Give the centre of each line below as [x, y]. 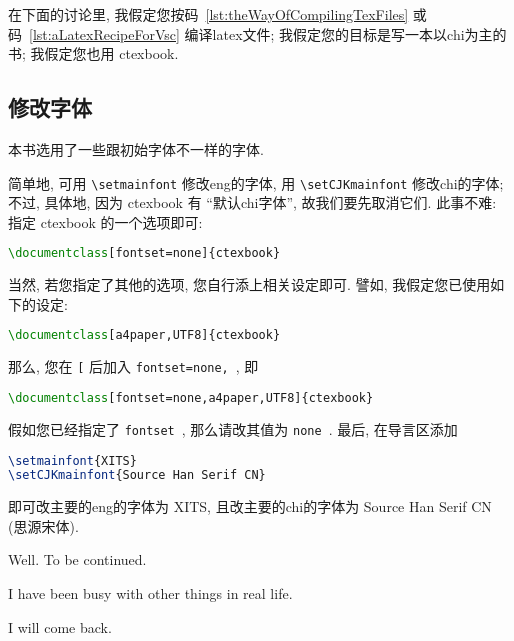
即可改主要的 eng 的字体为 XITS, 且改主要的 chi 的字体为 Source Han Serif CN [250, 506]
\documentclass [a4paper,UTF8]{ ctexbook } [144, 335]
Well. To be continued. [77, 559]
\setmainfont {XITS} [72, 460]
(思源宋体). [43, 525]
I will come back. [60, 626]
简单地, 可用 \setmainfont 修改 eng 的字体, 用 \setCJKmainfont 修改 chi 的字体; [256, 182]
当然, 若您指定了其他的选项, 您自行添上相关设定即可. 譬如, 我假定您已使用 [249, 284]
